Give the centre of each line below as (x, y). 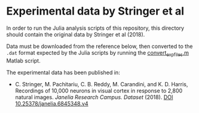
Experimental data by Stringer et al (95, 11)
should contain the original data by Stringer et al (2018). (76, 34)
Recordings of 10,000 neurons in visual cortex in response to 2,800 (99, 91)
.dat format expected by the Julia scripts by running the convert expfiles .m (98, 53)
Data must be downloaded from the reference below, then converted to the (99, 46)
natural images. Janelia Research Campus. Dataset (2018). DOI (94, 97)
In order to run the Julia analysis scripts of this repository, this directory (95, 28)
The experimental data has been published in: (63, 72)
